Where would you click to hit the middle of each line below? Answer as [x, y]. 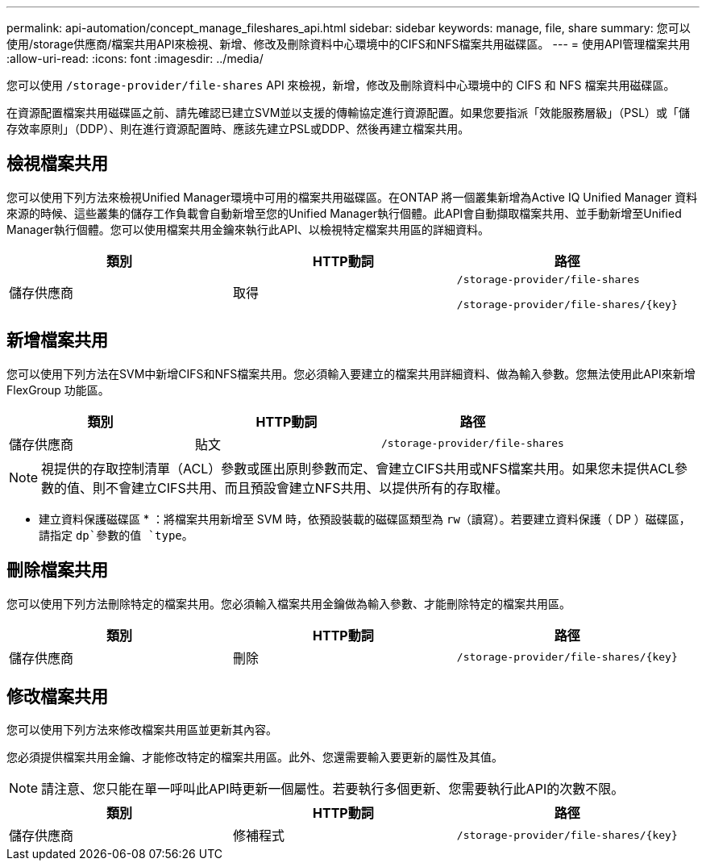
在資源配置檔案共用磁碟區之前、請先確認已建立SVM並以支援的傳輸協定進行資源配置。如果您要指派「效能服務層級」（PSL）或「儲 [349, 113]
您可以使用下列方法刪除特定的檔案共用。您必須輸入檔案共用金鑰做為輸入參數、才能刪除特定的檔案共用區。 [289, 603]
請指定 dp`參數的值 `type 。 [116, 535]
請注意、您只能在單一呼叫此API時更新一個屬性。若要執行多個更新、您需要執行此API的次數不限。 [333, 789]
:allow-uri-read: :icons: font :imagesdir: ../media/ [135, 58]
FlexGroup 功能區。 [58, 390]
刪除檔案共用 [57, 570]
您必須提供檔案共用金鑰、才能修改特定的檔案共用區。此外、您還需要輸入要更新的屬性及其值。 [255, 757]
